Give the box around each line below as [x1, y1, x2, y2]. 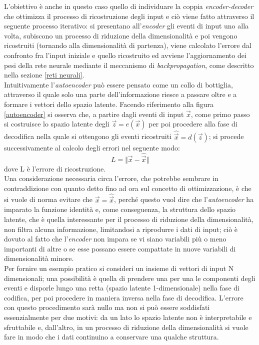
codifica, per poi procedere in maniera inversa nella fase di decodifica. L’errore [4, 292, 243, 302]
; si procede [208, 131, 244, 141]
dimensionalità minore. [4, 253, 74, 263]
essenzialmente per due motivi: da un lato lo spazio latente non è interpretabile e [4, 311, 252, 322]
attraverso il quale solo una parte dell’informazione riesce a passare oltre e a [4, 89, 237, 99]
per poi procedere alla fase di [148, 118, 237, 129]
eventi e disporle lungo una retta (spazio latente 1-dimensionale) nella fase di [4, 282, 239, 293]
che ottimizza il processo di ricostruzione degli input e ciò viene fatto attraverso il [4, 10, 254, 21]
